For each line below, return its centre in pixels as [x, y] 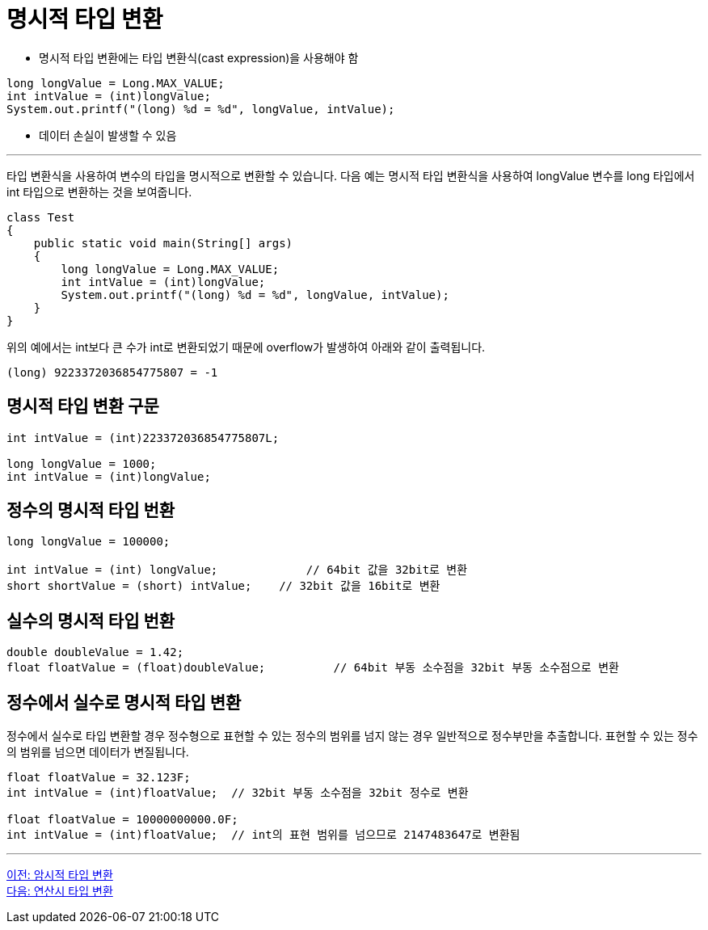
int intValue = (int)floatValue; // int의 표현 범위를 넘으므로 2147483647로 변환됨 [263, 835]
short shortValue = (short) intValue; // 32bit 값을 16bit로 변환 [223, 586]
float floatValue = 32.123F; [99, 778]
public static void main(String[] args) [163, 243]
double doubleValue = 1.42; [95, 652]
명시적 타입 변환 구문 [83, 406]
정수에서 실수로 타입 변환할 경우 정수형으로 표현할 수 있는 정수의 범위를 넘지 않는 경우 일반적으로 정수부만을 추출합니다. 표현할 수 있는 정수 [352, 736]
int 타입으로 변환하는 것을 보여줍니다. [99, 191]
